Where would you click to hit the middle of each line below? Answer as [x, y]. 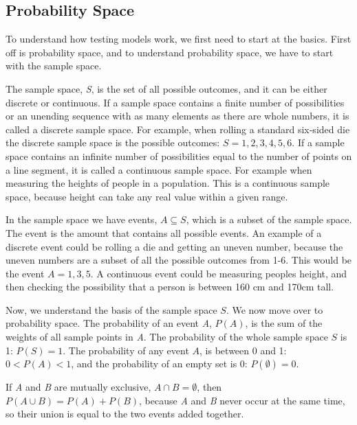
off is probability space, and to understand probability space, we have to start [170, 52]
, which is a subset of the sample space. [269, 219]
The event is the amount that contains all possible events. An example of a [164, 232]
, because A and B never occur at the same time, [242, 400]
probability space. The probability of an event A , [109, 323]
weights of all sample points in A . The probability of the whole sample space [167, 337]
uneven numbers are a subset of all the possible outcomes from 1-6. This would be [179, 260]
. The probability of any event [126, 350]
